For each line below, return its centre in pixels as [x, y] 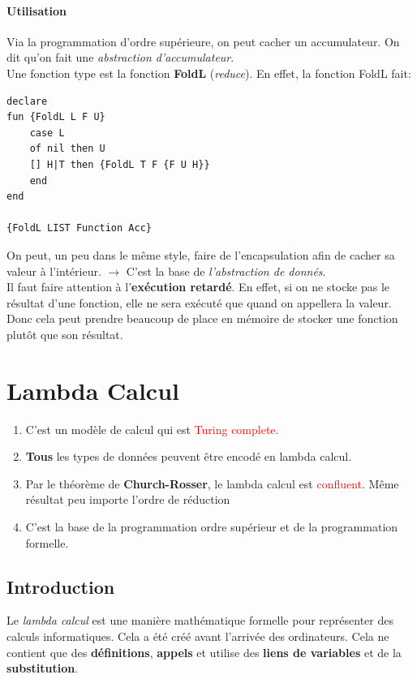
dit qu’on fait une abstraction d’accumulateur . [120, 57]
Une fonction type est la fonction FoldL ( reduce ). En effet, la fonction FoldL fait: [209, 73]
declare [27, 101]
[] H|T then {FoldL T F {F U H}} [120, 164]
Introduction [61, 586]
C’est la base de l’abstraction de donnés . [226, 271]
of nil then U [67, 149]
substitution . [43, 668]
